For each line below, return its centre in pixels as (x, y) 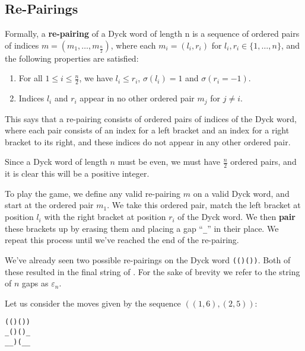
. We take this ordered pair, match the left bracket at (204, 205)
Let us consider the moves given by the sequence (93, 303)
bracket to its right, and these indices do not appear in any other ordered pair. (148, 141)
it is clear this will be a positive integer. (77, 173)
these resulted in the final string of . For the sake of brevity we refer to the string (152, 271)
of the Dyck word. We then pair (236, 217)
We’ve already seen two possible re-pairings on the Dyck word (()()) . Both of (148, 259)
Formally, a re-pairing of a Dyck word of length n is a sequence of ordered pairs (152, 33)
